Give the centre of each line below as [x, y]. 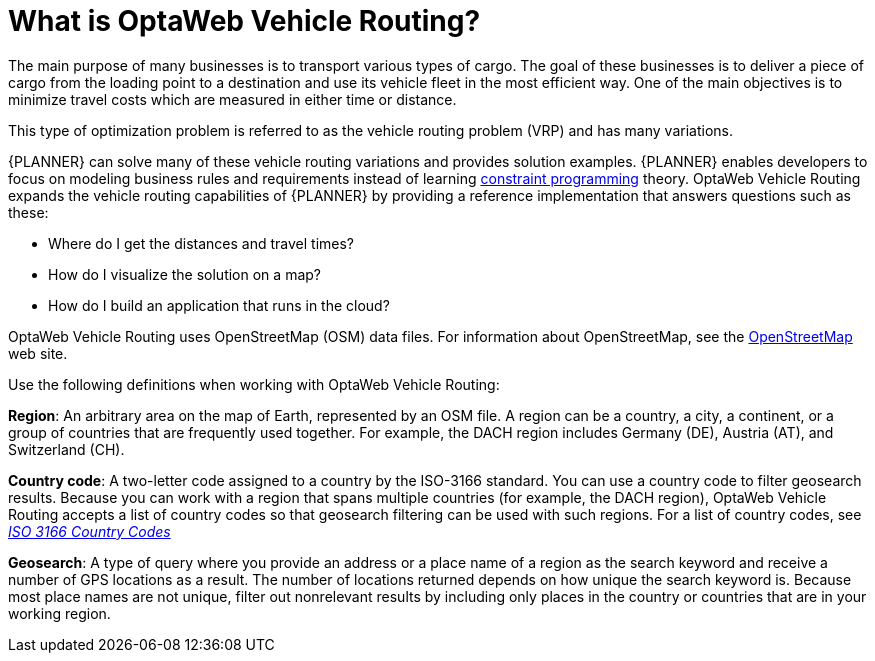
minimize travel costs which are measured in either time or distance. [232, 99]
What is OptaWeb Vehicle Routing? [244, 21]
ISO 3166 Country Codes [89, 531]
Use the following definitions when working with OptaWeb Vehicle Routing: [254, 384]
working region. [59, 613]
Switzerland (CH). [66, 449]
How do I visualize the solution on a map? [184, 274]
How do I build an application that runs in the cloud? [219, 305]
